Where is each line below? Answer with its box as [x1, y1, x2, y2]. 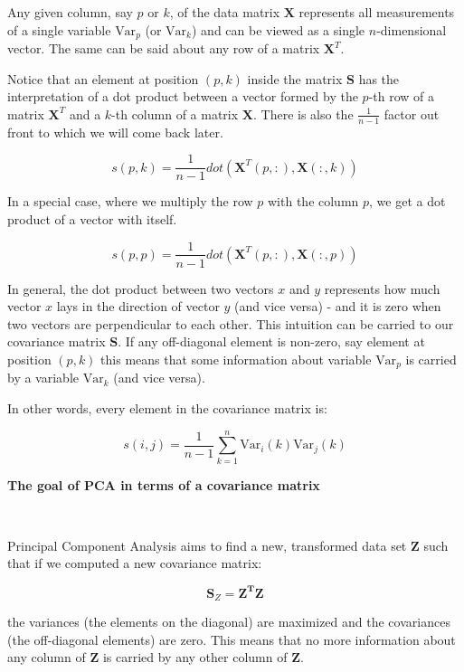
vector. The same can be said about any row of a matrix [7, 39, 320, 58]
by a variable [7, 368, 79, 387]
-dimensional [376, 20, 447, 39]
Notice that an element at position [7, 69, 199, 88]
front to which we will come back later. [7, 122, 223, 141]
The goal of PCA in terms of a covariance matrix [7, 475, 320, 494]
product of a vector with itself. [7, 209, 177, 228]
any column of [7, 648, 86, 667]
